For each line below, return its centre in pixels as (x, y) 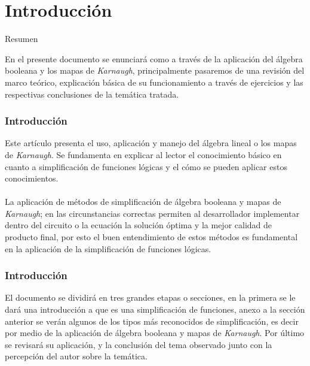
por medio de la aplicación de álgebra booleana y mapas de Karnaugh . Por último (155, 333)
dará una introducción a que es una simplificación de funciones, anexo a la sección (155, 309)
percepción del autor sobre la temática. (76, 356)
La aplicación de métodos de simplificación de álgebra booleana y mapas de (143, 202)
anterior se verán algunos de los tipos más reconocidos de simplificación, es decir (152, 321)
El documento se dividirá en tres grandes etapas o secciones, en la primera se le (150, 297)
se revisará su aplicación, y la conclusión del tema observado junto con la (139, 344)
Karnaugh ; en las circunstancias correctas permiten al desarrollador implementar (152, 213)
